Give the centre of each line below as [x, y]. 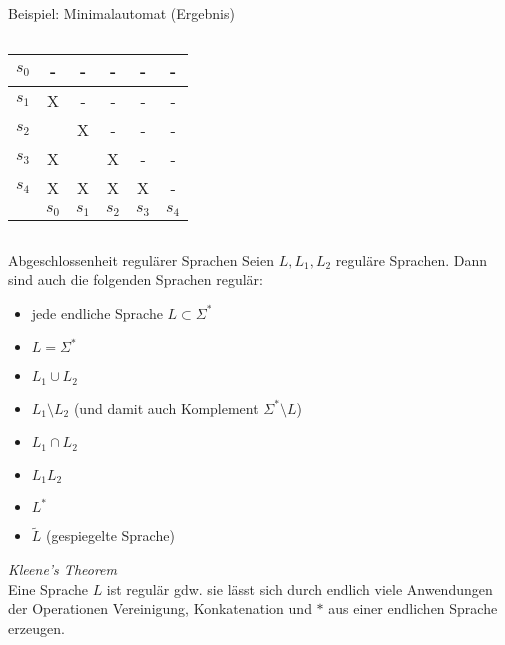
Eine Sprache [48, 588]
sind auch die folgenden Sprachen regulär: [135, 279]
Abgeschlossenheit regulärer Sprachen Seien [141, 259]
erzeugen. [36, 627]
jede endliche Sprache [97, 312]
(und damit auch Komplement [166, 407]
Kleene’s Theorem [63, 569]
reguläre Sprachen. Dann [411, 259]
